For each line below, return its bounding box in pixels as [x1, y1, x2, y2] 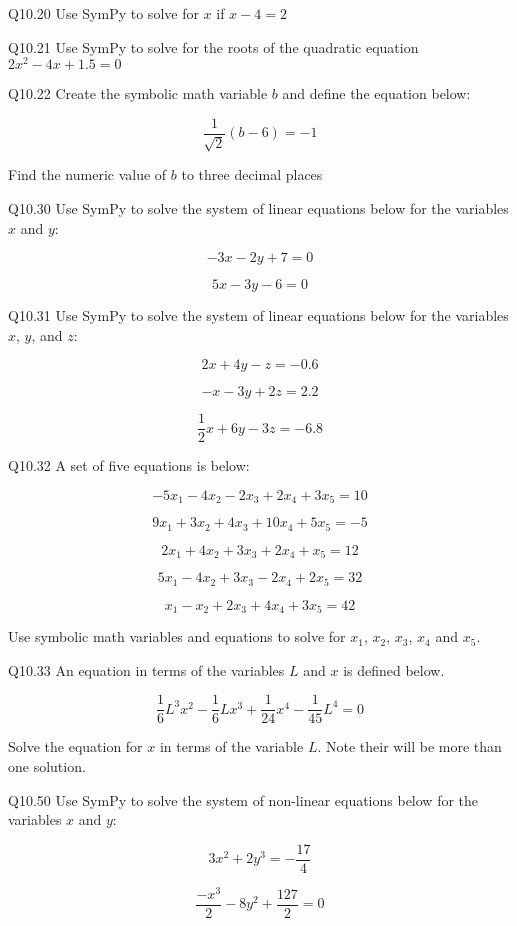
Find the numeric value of [8, 164, 167, 185]
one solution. [8, 756, 86, 777]
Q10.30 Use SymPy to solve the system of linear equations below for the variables [8, 197, 509, 218]
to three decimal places [181, 164, 323, 185]
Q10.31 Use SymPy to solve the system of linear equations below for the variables [8, 305, 509, 326]
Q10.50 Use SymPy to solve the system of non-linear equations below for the [8, 789, 479, 810]
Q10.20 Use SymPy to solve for [8, 3, 199, 23]
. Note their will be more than [317, 736, 502, 757]
